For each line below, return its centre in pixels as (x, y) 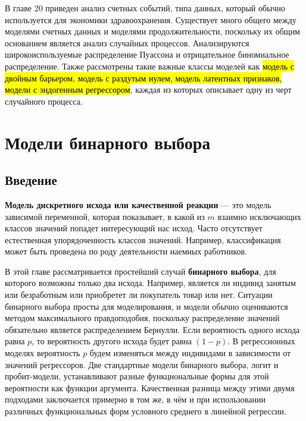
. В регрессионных (261, 341)
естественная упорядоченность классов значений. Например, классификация (143, 239)
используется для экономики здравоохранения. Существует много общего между (151, 19)
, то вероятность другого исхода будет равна (112, 341)
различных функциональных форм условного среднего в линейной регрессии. (146, 411)
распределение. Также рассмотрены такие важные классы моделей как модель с (149, 66)
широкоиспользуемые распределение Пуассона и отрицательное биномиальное (147, 54)
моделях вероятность (43, 353)
